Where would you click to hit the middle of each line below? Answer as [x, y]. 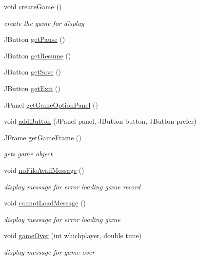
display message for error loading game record [72, 186]
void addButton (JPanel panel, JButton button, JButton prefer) [100, 121]
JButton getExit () [32, 88]
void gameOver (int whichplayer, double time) [73, 235]
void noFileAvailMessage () [44, 170]
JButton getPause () [35, 39]
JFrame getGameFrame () [43, 137]
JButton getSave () [33, 72]
